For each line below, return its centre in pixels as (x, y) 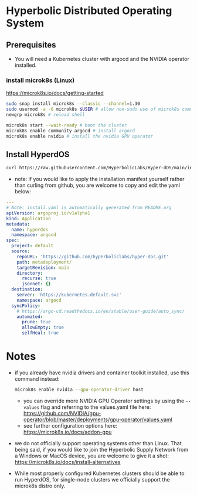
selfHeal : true (40, 333)
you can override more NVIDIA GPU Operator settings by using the (104, 401)
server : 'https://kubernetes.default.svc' (69, 295)
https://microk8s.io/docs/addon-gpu (67, 432)
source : (21, 251)
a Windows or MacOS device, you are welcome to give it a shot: (91, 456)
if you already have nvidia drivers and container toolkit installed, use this (102, 373)
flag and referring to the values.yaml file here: (96, 407)
